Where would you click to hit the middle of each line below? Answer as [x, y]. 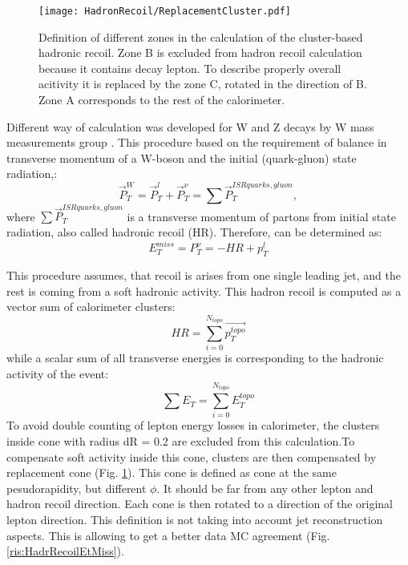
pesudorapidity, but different [77, 488]
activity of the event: [58, 374]
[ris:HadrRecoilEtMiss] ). [65, 551]
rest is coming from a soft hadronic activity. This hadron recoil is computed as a [204, 291]
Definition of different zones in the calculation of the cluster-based [201, 36]
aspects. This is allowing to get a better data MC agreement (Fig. [168, 535]
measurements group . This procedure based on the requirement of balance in [197, 142]
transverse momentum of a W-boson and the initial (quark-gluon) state [182, 157]
